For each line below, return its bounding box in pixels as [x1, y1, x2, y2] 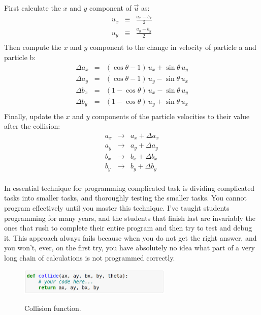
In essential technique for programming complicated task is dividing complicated [4, 182, 255, 193]
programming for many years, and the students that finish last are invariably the [4, 212, 255, 223]
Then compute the [4, 42, 61, 52]
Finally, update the [4, 110, 63, 121]
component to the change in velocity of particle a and [89, 42, 256, 52]
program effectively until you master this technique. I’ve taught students [4, 202, 230, 213]
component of [89, 3, 132, 13]
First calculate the [4, 3, 61, 13]
